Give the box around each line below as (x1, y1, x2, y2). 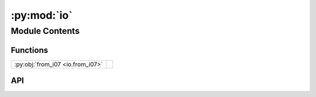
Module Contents (11, 26, 80, 36)
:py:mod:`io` (11, 9, 73, 22)
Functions (11, 45, 49, 55)
